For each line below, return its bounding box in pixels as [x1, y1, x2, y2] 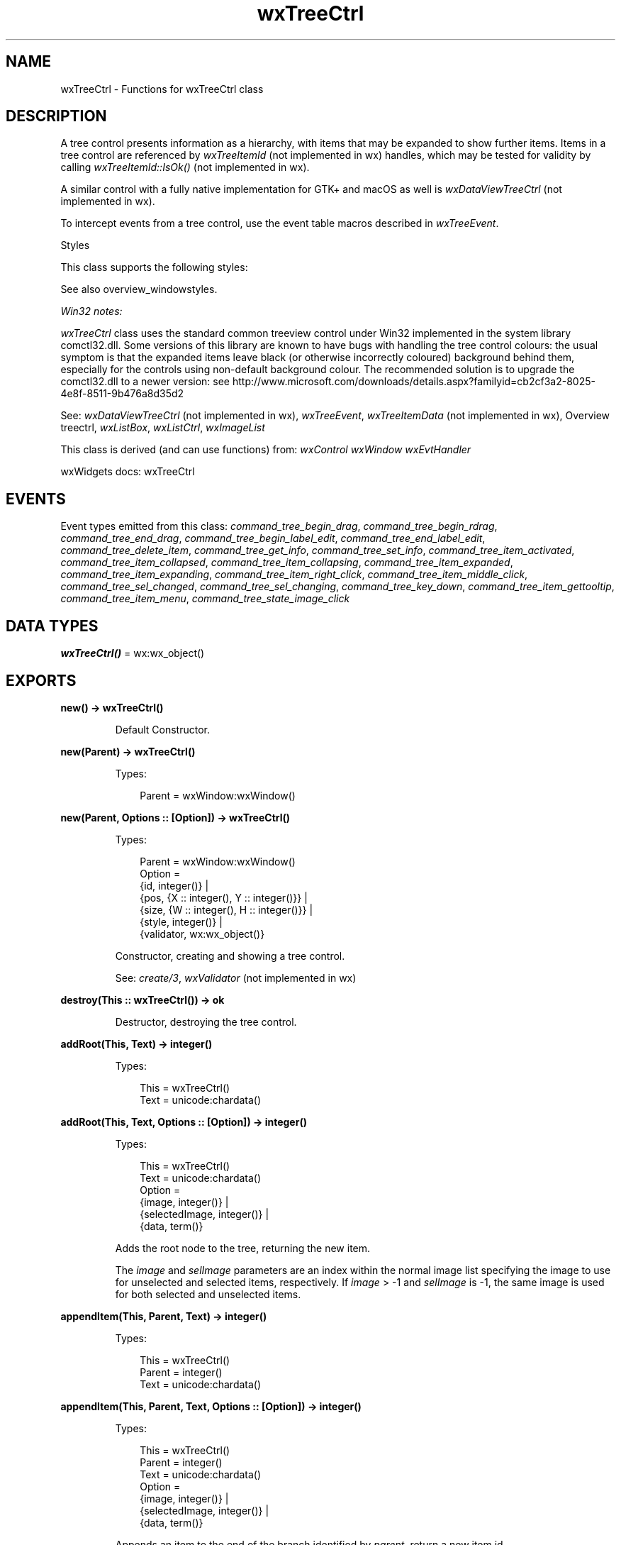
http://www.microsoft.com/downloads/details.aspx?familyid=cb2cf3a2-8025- [232, 375, 595, 388]
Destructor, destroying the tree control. [115, 1015, 297, 1028]
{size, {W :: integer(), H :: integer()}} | [140, 903, 313, 916]
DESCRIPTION [6, 107, 107, 126]
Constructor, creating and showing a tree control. [115, 949, 345, 962]
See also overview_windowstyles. [60, 283, 218, 296]
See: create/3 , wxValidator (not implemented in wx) [115, 971, 357, 984]
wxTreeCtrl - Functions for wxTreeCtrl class [60, 82, 264, 95]
